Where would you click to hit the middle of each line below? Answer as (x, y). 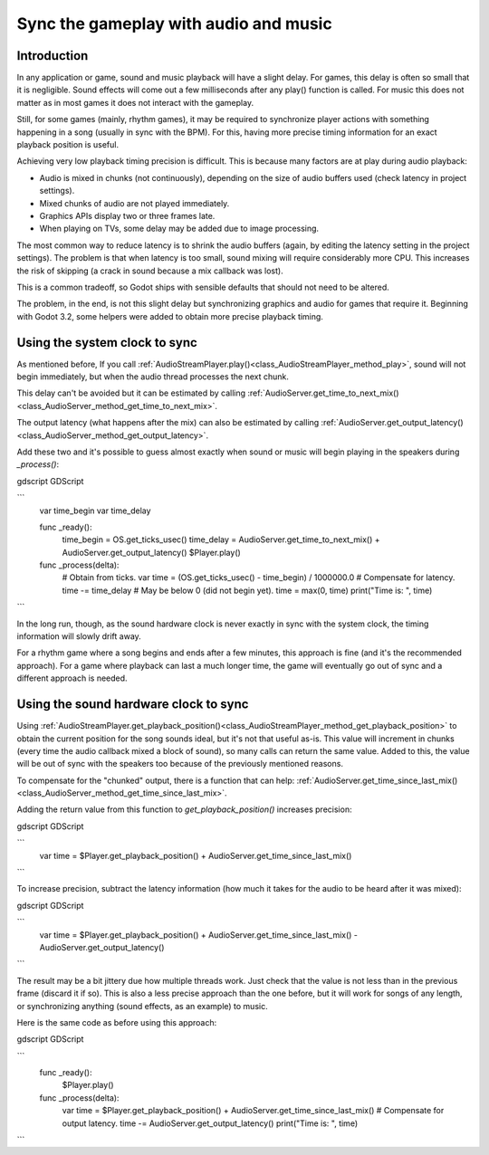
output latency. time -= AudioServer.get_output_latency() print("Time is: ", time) (210, 1123)
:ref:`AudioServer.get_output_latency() (392, 423)
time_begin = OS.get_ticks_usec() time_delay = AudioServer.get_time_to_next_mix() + (221, 539)
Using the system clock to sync (107, 343)
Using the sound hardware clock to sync (133, 705)
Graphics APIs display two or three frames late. (127, 215)
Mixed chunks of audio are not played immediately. (134, 203)
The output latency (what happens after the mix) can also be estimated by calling (168, 423)
